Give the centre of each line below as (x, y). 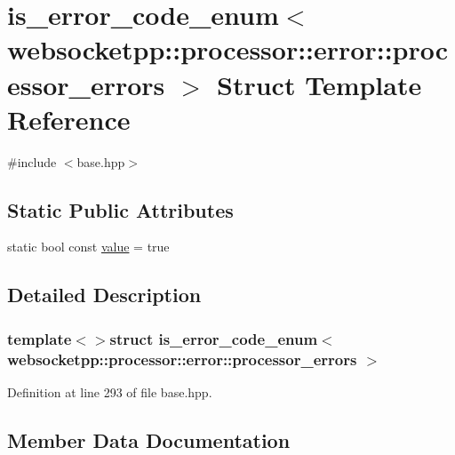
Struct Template (319, 84)
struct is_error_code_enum (214, 338)
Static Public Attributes (120, 209)
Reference (69, 119)
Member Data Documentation (149, 439)
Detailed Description (104, 295)
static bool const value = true (88, 247)
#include (32, 161)
